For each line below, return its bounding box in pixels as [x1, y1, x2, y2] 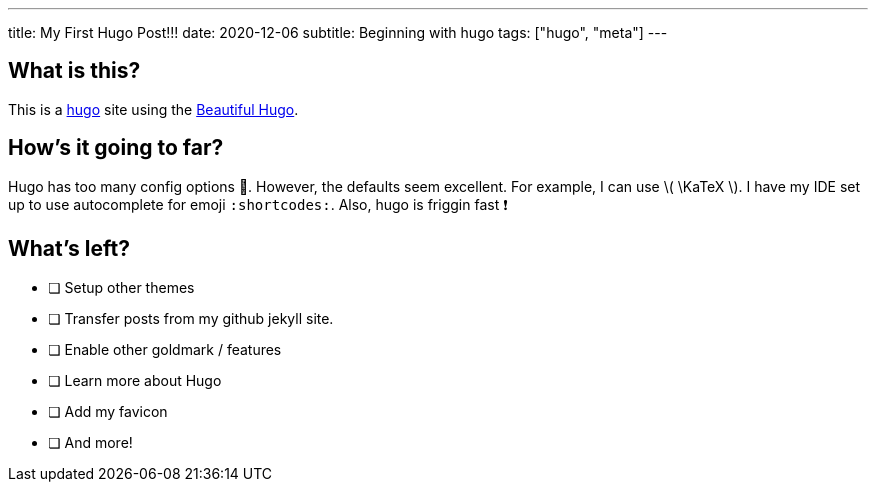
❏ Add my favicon [48, 402, 168, 420]
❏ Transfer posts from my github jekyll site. [48, 309, 334, 327]
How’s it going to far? [8, 135, 224, 161]
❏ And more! [48, 433, 133, 451]
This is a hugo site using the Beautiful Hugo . [8, 100, 299, 118]
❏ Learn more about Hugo [48, 371, 222, 389]
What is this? [8, 58, 141, 84]
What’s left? [8, 236, 130, 262]
